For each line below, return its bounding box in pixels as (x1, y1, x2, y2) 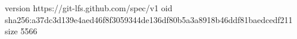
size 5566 (5, 25, 37, 37)
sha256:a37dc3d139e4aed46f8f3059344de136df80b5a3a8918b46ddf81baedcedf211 (5, 13, 293, 25)
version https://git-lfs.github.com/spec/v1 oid (5, 2, 173, 14)
